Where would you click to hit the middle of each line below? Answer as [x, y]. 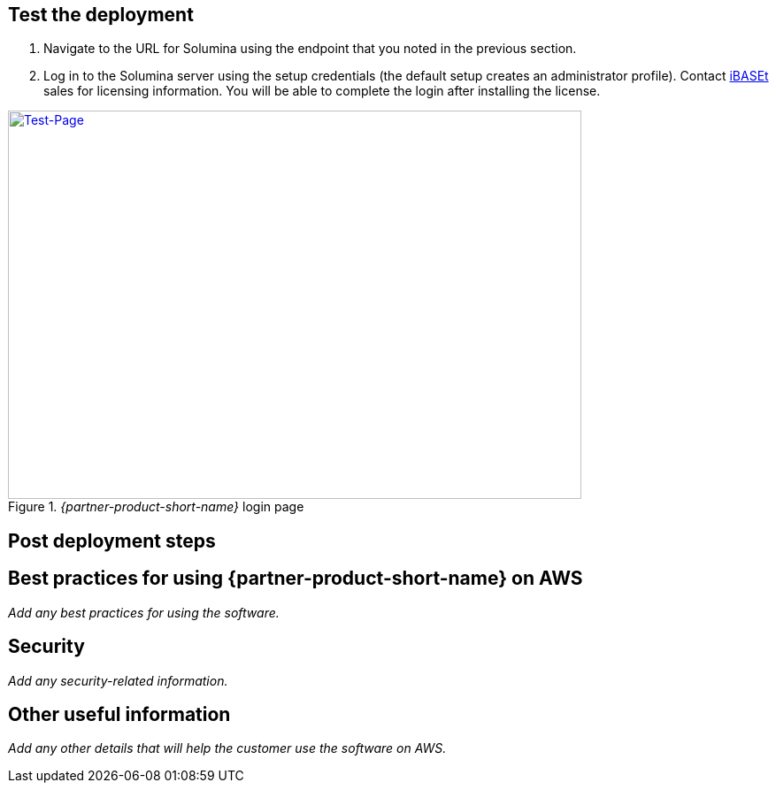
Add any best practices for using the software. [144, 612]
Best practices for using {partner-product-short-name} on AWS [296, 579]
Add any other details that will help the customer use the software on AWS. [227, 748]
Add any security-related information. [118, 680]
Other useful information [119, 714]
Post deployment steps [112, 541]
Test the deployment [101, 15]
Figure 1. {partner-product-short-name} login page [156, 507]
